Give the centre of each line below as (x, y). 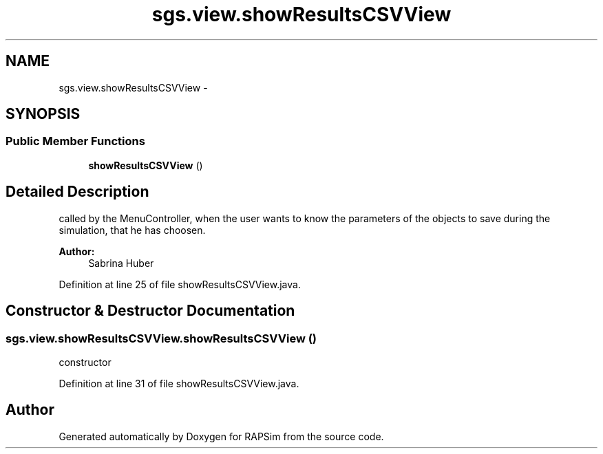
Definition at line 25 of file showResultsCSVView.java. (180, 284)
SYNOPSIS (43, 114)
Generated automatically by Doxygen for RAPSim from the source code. (221, 436)
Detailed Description (77, 192)
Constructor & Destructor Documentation (150, 311)
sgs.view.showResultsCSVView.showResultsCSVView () (161, 338)
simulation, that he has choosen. (132, 230)
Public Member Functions (75, 141)
